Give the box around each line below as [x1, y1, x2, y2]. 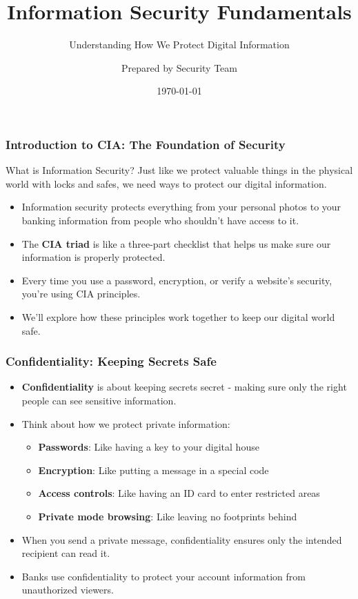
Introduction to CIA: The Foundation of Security [6, 135, 286, 153]
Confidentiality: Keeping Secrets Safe [6, 353, 217, 370]
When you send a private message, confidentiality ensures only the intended [21, 532, 342, 547]
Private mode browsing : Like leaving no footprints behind [38, 509, 297, 523]
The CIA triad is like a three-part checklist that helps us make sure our [21, 236, 331, 251]
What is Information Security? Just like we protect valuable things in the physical [6, 163, 353, 177]
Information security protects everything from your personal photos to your [21, 199, 341, 214]
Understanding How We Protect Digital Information [69, 37, 290, 52]
